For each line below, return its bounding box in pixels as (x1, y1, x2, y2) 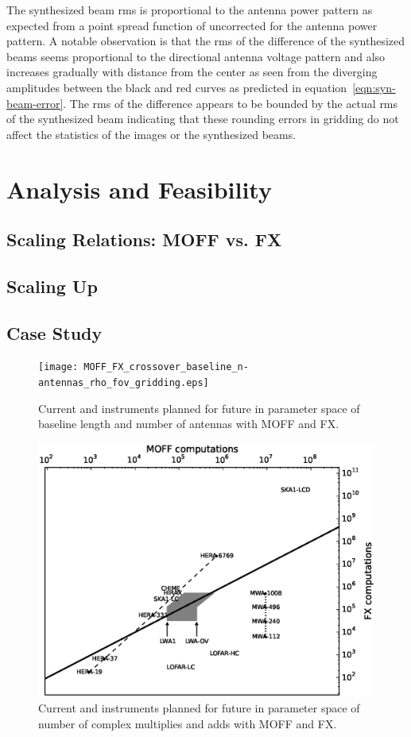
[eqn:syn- (352, 79, 396, 95)
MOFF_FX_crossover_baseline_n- (83, 361, 249, 373)
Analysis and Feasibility (6, 172, 272, 205)
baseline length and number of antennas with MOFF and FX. (38, 415, 339, 432)
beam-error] (6, 95, 64, 111)
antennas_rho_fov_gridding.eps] (38, 377, 209, 389)
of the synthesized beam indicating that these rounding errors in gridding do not (6, 110, 399, 127)
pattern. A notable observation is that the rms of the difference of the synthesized (6, 33, 405, 49)
